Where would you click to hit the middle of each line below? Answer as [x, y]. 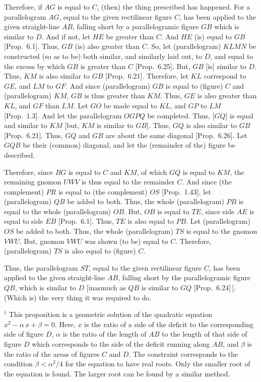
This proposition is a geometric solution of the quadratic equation [111, 314]
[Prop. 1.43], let [186, 191]
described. [20, 154]
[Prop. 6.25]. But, [163, 66]
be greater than [130, 36]
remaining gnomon [33, 182]
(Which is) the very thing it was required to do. [78, 297]
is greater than [103, 66]
